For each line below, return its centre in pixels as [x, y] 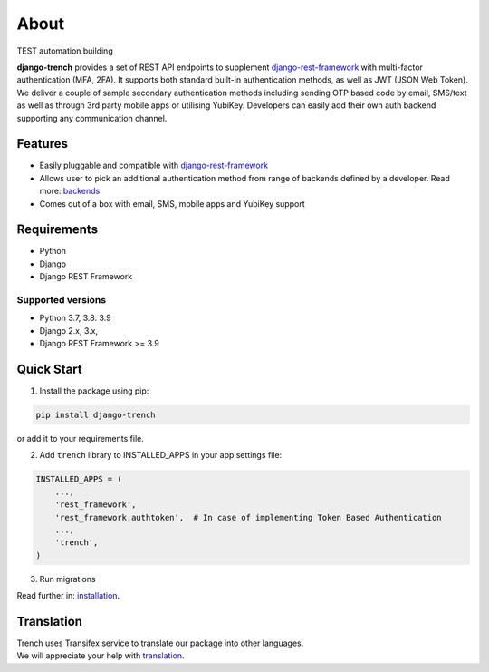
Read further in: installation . [68, 596]
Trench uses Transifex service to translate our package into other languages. [160, 643]
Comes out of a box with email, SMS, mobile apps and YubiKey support [172, 203]
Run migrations [67, 579]
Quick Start [49, 369]
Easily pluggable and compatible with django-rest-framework [154, 166]
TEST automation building [65, 51]
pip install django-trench [96, 415]
